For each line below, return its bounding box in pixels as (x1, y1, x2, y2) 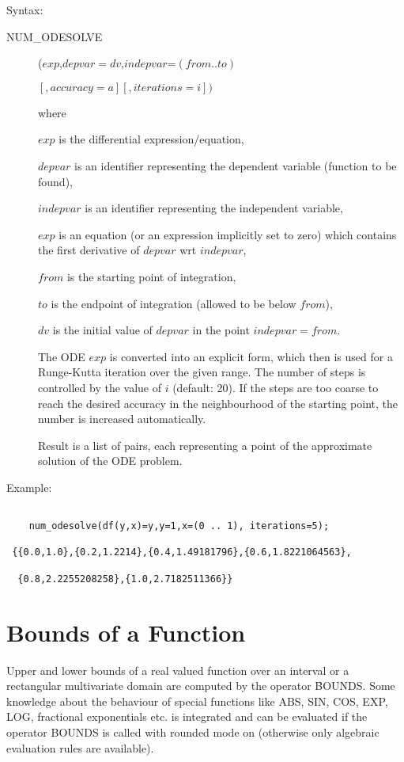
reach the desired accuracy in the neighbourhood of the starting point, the (38, 394, 398, 411)
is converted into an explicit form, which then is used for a (109, 348, 393, 364)
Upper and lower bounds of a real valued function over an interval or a (6, 661, 349, 678)
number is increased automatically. (38, 410, 206, 427)
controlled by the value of (38, 379, 161, 395)
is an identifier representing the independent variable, (85, 200, 343, 216)
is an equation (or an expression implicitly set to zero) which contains (59, 226, 397, 242)
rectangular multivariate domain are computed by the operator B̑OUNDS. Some (6, 677, 395, 694)
